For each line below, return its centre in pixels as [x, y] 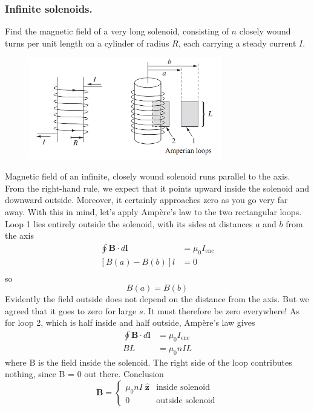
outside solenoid [186, 400]
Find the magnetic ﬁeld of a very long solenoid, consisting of [117, 31]
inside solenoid [183, 388]
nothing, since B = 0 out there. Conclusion [84, 374]
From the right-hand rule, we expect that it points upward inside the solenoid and [157, 188]
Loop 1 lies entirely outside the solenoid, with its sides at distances [129, 223]
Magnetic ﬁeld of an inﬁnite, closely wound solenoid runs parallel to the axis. [148, 176]
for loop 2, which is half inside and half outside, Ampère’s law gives [130, 322]
